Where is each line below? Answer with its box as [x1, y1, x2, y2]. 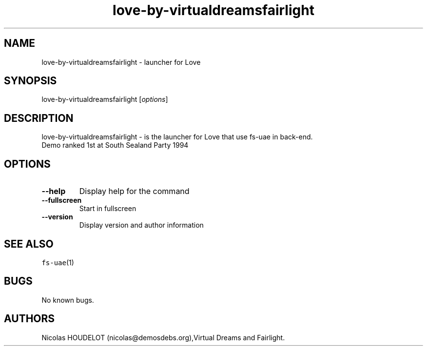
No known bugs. [41, 295, 94, 304]
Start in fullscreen [79, 204, 136, 213]
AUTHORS [4, 312, 55, 325]
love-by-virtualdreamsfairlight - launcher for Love [41, 58, 201, 66]
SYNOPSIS [4, 75, 57, 87]
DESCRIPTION [4, 112, 74, 124]
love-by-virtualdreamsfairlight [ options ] [41, 95, 168, 104]
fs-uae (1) [41, 258, 74, 267]
